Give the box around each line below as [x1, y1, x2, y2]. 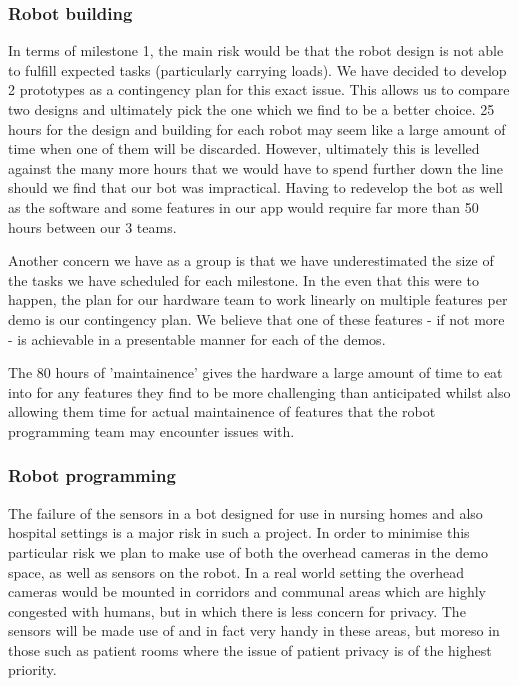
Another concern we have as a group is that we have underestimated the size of [8, 250, 494, 271]
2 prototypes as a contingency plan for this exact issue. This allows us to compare [8, 79, 510, 100]
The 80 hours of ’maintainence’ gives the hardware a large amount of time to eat [8, 362, 503, 383]
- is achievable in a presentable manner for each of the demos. [8, 328, 386, 349]
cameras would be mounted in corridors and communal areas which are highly [8, 581, 487, 602]
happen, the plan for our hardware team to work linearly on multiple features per [8, 289, 508, 310]
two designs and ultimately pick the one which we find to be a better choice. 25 [8, 99, 495, 119]
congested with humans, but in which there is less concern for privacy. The [8, 600, 466, 621]
